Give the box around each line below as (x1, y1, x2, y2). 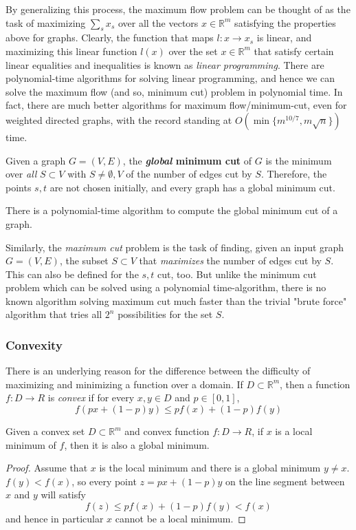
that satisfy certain (254, 43, 334, 58)
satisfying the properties (234, 15, 336, 30)
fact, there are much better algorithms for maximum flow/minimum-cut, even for (5, 98, 347, 112)
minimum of (5, 437, 56, 452)
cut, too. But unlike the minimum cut (157, 266, 317, 281)
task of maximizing (5, 15, 86, 30)
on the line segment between (225, 474, 345, 488)
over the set (168, 43, 218, 58)
